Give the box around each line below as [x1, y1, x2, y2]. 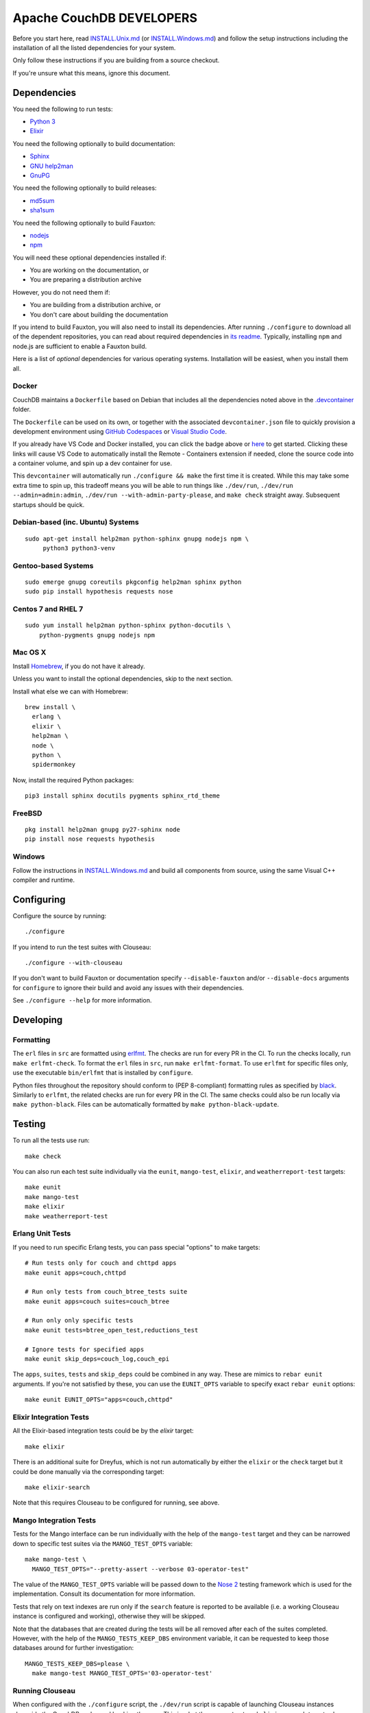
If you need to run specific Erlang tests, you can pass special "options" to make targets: [12, 1243, 260, 1251]
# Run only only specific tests [25, 1316, 134, 1324]
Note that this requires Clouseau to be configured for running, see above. [12, 1499, 220, 1507]
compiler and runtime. [12, 876, 75, 884]
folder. [12, 405, 31, 414]
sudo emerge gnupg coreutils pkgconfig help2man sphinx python [25, 578, 242, 586]
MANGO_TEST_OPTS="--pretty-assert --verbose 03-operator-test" [32, 1565, 249, 1573]
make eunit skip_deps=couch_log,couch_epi [25, 1355, 170, 1363]
